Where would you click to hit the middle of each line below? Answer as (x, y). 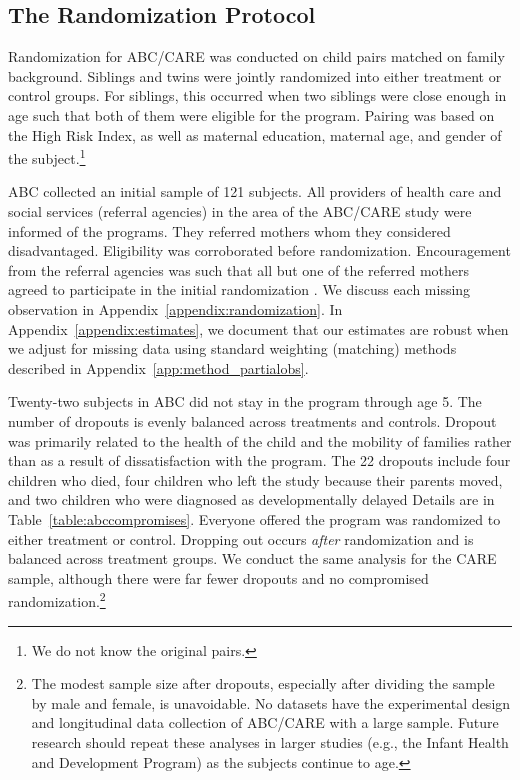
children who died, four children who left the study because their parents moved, (255, 479)
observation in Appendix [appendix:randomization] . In (175, 308)
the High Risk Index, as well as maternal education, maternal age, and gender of (255, 134)
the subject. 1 (47, 156)
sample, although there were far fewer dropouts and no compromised (218, 577)
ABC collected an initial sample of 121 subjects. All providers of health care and (255, 191)
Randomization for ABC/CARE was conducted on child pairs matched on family (256, 56)
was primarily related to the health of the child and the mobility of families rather (260, 440)
